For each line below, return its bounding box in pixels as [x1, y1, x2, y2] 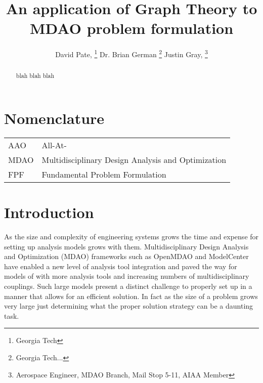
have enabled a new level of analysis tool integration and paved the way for [4, 261, 237, 271]
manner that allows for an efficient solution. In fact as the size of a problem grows [4, 290, 258, 301]
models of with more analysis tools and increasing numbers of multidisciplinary [4, 271, 249, 281]
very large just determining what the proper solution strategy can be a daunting [4, 301, 253, 311]
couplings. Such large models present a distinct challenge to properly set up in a [4, 281, 252, 291]
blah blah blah [16, 71, 55, 80]
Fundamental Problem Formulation [41, 168, 166, 180]
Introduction [4, 202, 94, 223]
